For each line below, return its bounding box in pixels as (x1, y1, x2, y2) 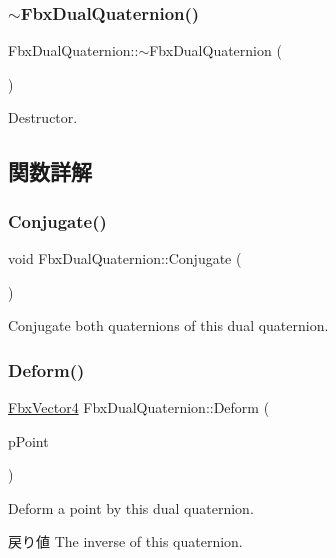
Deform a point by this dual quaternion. (8, 497, 254, 518)
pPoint (8, 430, 49, 451)
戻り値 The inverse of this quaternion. (8, 531, 243, 552)
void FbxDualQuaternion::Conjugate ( (8, 248, 242, 268)
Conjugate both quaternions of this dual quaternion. (8, 315, 329, 336)
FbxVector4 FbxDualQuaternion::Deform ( (8, 397, 270, 417)
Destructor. (8, 107, 78, 128)
